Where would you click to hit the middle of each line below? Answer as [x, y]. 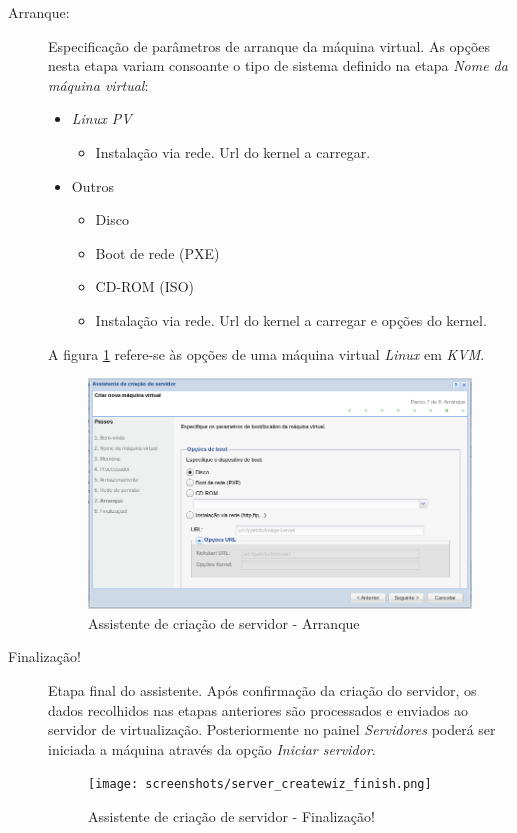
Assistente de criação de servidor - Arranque [224, 622]
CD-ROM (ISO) [144, 286]
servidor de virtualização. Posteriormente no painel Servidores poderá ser [272, 729]
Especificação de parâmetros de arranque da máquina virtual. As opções [269, 45]
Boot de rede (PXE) [157, 252]
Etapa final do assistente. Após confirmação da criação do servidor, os [262, 689]
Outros [92, 185]
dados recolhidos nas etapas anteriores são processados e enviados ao [258, 709]
